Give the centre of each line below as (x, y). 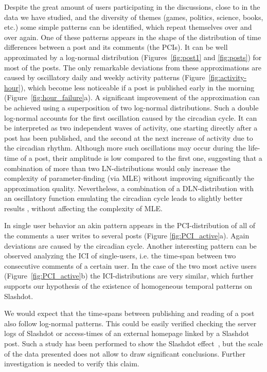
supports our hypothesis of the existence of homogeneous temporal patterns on (128, 286)
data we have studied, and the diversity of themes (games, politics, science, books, (134, 17)
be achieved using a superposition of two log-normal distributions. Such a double (131, 107)
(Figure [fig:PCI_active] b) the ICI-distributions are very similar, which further (129, 276)
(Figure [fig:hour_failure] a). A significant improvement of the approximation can (132, 97)
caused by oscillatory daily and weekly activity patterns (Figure (105, 77)
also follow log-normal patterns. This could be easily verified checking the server (130, 323)
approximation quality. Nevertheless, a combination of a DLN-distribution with (129, 188)
